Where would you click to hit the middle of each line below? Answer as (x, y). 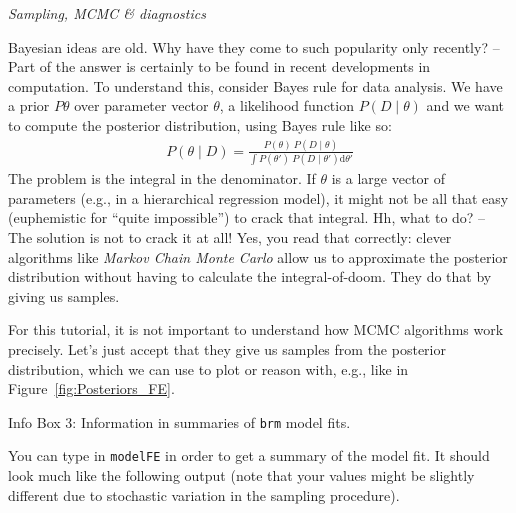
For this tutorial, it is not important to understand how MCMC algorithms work (256, 329)
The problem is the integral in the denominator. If (162, 178)
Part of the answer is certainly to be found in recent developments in (219, 66)
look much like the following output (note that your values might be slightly (241, 475)
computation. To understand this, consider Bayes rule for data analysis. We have (255, 85)
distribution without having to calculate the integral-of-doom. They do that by (250, 276)
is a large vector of (388, 178)
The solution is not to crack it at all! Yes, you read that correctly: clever (230, 237)
